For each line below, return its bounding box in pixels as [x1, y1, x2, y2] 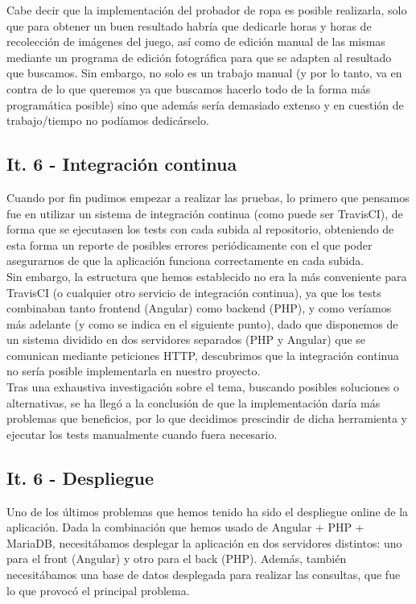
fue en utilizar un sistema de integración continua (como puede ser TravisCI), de [6, 205, 403, 221]
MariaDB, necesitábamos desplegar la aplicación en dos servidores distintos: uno [6, 534, 402, 551]
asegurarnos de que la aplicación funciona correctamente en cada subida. [6, 252, 365, 269]
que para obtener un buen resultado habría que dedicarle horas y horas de [6, 17, 372, 34]
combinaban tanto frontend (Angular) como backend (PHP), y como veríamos [6, 300, 392, 316]
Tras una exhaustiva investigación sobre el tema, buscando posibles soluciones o [6, 379, 400, 395]
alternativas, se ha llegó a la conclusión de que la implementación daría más [6, 394, 381, 411]
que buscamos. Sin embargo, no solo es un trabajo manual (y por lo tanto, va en [6, 64, 402, 81]
